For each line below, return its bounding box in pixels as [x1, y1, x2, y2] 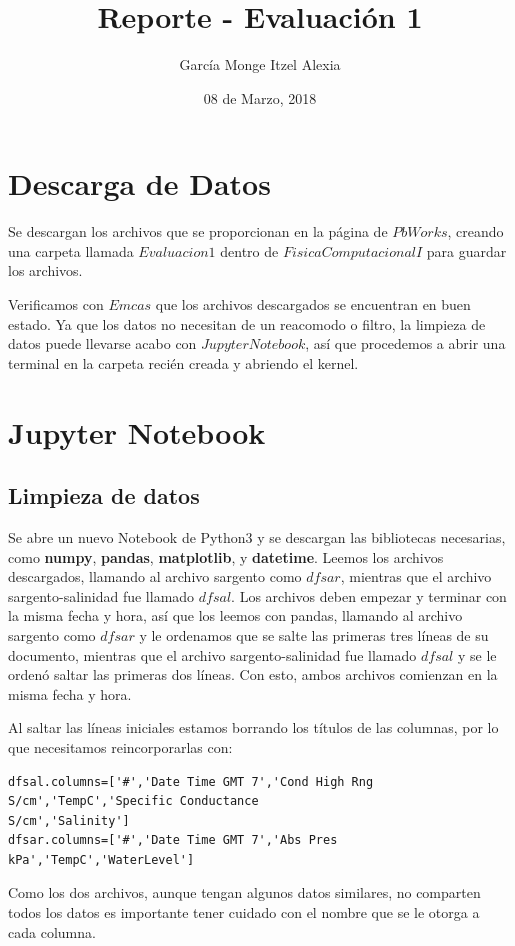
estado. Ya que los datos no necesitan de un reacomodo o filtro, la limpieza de [8, 313, 486, 334]
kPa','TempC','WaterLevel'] [8, 852, 195, 867]
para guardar [426, 240, 507, 261]
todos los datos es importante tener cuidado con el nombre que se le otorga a [8, 902, 480, 923]
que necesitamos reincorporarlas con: [8, 736, 233, 757]
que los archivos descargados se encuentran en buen [155, 294, 471, 315]
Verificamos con [8, 294, 104, 315]
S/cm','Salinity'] [8, 813, 130, 828]
